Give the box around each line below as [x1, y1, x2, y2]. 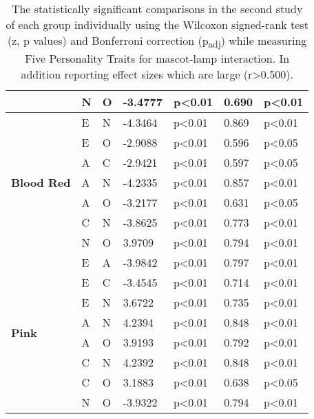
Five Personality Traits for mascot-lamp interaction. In [25, 50, 290, 67]
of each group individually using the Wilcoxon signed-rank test [6, 17, 308, 32]
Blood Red [11, 174, 71, 191]
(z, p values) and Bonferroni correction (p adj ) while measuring [7, 32, 307, 51]
